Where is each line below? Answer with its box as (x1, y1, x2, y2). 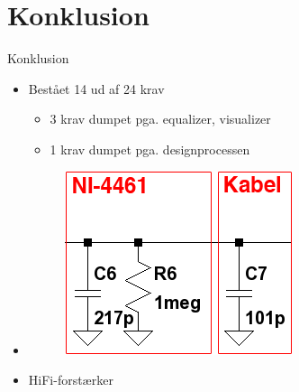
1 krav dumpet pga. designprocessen (50, 139, 250, 158)
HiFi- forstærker (28, 370, 113, 389)
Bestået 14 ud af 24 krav (28, 79, 165, 98)
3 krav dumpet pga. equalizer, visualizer (50, 109, 271, 128)
